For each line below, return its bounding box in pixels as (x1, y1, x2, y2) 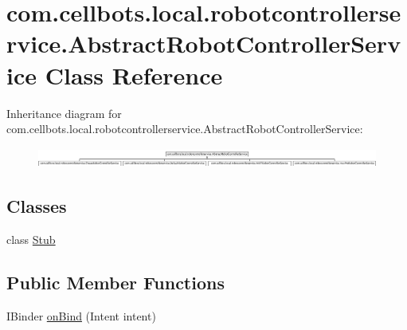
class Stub (6, 230, 56, 247)
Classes (6, 194, 67, 218)
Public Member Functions (6, 269, 225, 294)
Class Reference (45, 58, 223, 91)
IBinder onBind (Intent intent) (6, 307, 156, 324)
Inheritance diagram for (6, 104, 122, 121)
